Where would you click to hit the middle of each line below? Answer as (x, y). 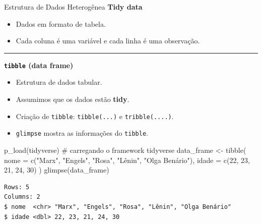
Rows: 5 (17, 187)
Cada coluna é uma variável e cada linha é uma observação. (108, 41)
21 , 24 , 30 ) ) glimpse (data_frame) (57, 170)
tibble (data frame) (39, 65)
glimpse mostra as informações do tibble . (82, 133)
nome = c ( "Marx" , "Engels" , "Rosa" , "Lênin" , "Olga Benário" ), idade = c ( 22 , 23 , (127, 160)
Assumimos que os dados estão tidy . (73, 99)
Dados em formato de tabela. (61, 23)
